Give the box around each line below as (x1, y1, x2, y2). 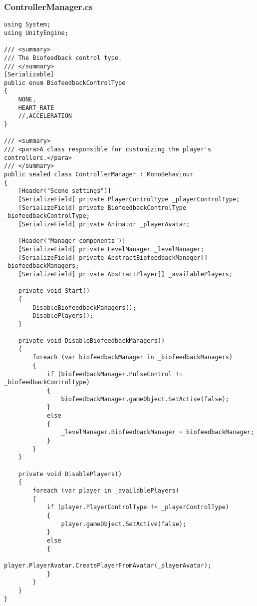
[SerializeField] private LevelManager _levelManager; (18, 245, 204, 253)
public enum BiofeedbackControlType (4, 79, 126, 86)
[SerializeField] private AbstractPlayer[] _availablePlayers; (18, 270, 233, 278)
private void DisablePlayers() (18, 470, 122, 478)
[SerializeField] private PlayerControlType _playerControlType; (18, 196, 240, 203)
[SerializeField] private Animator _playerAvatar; (18, 220, 190, 228)
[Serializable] (4, 71, 54, 78)
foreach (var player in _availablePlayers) (32, 487, 179, 494)
